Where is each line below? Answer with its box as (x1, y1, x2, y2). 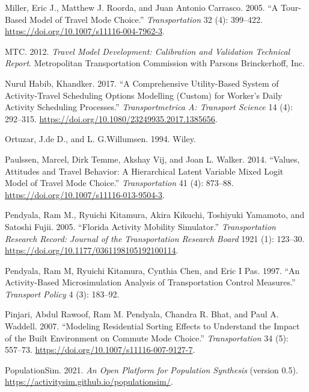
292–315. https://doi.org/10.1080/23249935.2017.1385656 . (5, 112, 218, 125)
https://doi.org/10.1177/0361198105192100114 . (5, 244, 179, 257)
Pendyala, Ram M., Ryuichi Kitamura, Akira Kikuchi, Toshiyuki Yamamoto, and (5, 208, 305, 221)
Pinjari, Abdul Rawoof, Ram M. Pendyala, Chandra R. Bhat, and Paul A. (5, 308, 279, 320)
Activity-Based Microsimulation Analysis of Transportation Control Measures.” (5, 276, 296, 288)
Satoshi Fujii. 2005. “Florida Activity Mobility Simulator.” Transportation (5, 220, 276, 232)
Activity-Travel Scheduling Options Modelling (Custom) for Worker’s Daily (5, 89, 283, 101)
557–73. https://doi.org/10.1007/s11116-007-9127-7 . (5, 343, 195, 356)
